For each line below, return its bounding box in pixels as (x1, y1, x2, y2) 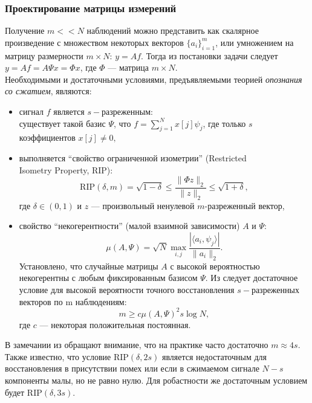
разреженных (251, 283, 299, 295)
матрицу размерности (5, 49, 83, 62)
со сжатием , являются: (5, 85, 92, 97)
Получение (5, 24, 45, 37)
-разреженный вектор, (204, 199, 285, 211)
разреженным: (102, 105, 153, 117)
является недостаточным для (161, 350, 267, 363)
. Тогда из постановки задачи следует (141, 49, 278, 62)
